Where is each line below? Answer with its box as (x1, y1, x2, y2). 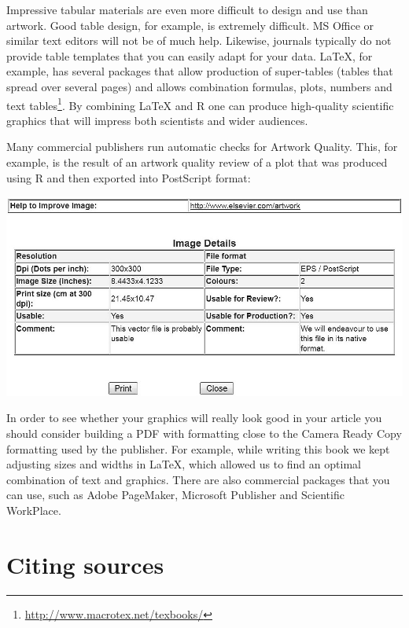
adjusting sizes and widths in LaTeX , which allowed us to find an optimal (6, 456, 361, 472)
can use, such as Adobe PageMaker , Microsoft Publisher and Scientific (6, 487, 345, 503)
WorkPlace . (6, 501, 61, 518)
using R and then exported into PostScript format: (6, 169, 251, 185)
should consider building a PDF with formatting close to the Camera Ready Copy (6, 424, 402, 441)
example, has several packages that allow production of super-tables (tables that (6, 63, 393, 79)
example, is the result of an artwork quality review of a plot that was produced (6, 154, 388, 170)
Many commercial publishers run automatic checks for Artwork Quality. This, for (6, 138, 398, 155)
